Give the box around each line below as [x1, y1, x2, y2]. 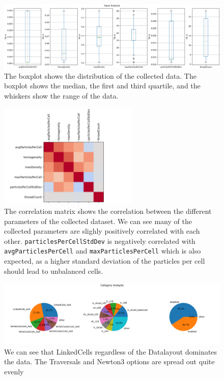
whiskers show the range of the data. [4, 90, 119, 101]
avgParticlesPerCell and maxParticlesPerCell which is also [4, 245, 201, 256]
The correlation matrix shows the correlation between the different [4, 206, 212, 216]
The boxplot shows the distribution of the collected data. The [4, 70, 197, 81]
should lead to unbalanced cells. [4, 265, 103, 276]
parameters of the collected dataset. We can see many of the [4, 215, 192, 226]
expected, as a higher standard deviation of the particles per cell [4, 256, 205, 266]
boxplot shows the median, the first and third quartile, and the [4, 80, 201, 91]
